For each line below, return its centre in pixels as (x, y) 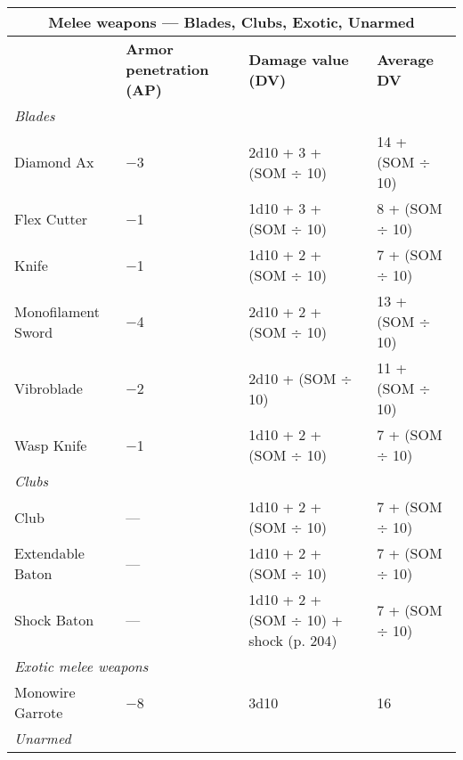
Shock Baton (54, 620)
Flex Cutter (51, 218)
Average (405, 59)
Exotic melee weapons (81, 666)
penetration (167, 69)
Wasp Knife (51, 445)
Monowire (45, 692)
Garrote (39, 712)
